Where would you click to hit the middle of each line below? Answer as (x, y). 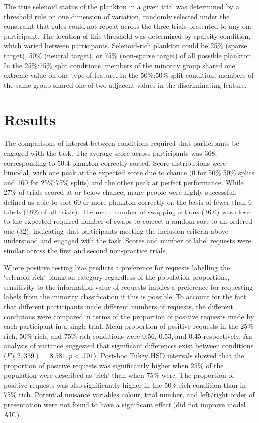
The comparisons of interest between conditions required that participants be (122, 143)
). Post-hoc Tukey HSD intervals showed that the (169, 355)
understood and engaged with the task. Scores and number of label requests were (128, 241)
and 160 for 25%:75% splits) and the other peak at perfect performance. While (124, 182)
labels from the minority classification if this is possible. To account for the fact (125, 297)
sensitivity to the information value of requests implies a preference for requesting (129, 287)
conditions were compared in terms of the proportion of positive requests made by (129, 316)
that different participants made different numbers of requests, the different (119, 306)
